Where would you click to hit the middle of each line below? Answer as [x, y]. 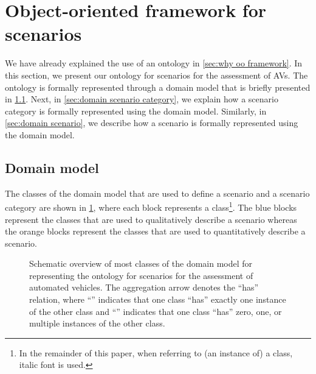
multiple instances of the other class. [97, 323]
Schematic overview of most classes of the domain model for [141, 263]
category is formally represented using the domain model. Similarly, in [136, 111]
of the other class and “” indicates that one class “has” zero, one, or [156, 311]
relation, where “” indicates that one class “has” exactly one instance [158, 299]
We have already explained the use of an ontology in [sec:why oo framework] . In [154, 63]
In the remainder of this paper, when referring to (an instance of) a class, [156, 352]
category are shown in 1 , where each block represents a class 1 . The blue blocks [151, 206]
